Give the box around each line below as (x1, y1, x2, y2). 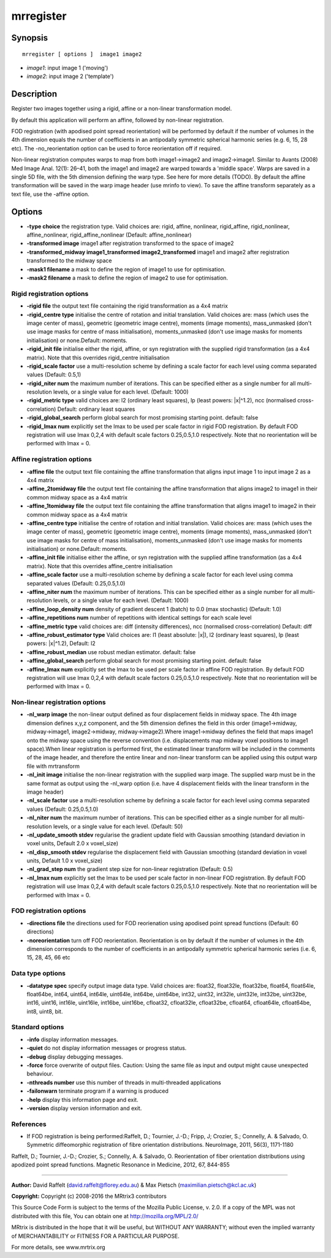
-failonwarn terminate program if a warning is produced (26, 1087, 169, 1095)
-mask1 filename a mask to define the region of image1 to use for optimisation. (26, 265, 226, 273)
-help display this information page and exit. (26, 1096, 139, 1103)
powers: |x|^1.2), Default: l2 (26, 639, 96, 647)
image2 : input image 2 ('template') (26, 72, 114, 80)
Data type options (11, 969, 66, 978)
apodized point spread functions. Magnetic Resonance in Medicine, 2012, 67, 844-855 (11, 1161, 230, 1168)
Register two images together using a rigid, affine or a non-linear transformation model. (11, 105, 232, 112)
